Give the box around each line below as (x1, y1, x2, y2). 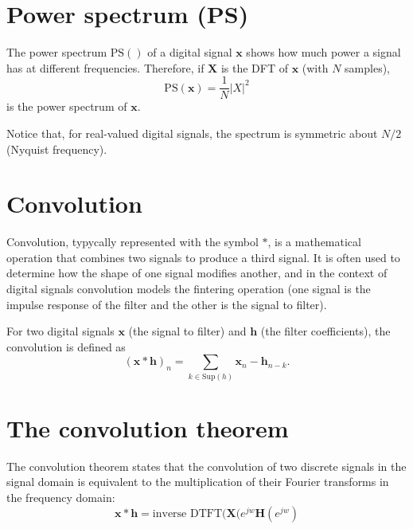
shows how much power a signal (246, 44, 401, 61)
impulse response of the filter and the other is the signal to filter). (6, 296, 327, 312)
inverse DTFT (152, 507, 223, 519)
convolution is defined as (6, 338, 126, 355)
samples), (345, 59, 390, 76)
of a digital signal (147, 44, 232, 61)
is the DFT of (220, 59, 288, 76)
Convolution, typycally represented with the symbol (6, 233, 259, 250)
